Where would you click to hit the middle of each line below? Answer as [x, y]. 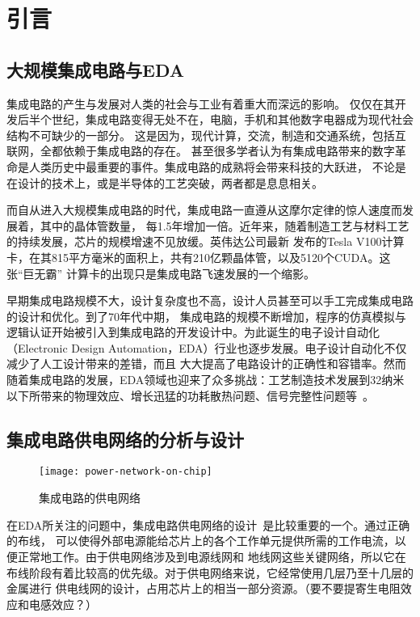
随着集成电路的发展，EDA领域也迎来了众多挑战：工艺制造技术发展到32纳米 [206, 380]
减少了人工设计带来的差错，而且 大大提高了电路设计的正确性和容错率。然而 [206, 363]
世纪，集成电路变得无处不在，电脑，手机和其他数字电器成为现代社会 [232, 119]
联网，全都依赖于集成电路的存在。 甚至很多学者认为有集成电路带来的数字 [201, 151]
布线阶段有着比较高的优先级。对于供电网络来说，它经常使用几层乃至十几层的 [210, 572]
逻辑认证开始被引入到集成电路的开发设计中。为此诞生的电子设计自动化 [193, 332]
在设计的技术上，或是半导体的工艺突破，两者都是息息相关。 [165, 182]
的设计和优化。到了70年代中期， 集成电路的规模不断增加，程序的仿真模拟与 [206, 316]
